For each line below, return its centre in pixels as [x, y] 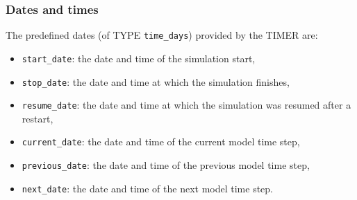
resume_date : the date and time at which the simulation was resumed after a [186, 105]
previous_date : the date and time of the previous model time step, [166, 165]
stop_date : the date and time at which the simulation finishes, [156, 81]
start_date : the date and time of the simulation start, [139, 58]
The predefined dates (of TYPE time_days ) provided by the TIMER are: [162, 35]
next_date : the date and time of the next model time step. [148, 188]
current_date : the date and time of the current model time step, [161, 142]
